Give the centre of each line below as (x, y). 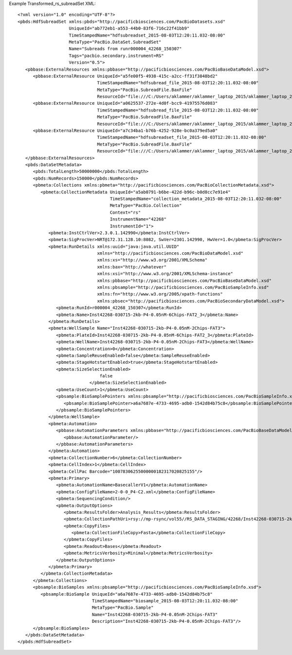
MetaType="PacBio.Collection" (146, 206)
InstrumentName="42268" (138, 219)
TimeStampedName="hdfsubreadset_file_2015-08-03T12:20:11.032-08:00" (182, 137)
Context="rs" (125, 212)
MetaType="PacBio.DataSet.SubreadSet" (115, 42)
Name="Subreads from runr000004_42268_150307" (125, 49)
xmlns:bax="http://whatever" (132, 267)
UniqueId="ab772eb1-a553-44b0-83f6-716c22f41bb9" (129, 28)
